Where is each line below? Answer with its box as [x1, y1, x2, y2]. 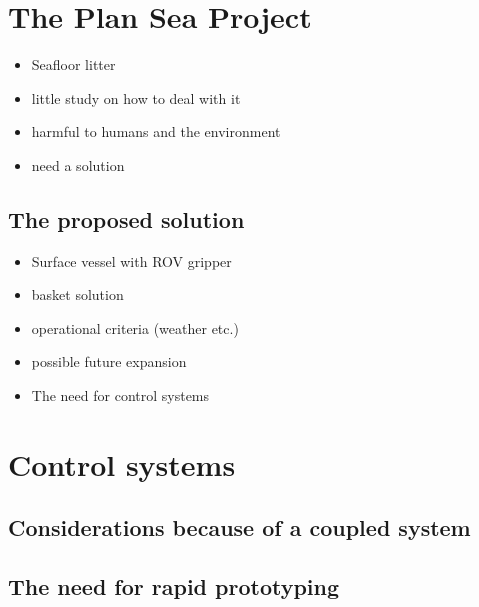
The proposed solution [8, 203, 245, 234]
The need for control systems [31, 385, 210, 406]
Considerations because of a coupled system [8, 512, 471, 543]
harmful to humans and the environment [31, 121, 281, 142]
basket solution [31, 284, 124, 305]
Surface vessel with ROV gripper [31, 250, 232, 271]
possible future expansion [31, 351, 187, 372]
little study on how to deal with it [31, 87, 241, 108]
